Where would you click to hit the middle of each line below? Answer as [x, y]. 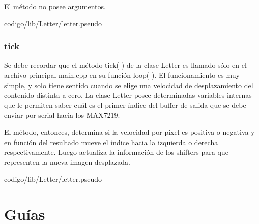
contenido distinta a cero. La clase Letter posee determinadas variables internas [128, 95]
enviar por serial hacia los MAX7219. [62, 115]
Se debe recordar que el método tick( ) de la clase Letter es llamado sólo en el [125, 65]
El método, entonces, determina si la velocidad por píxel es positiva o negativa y [129, 132]
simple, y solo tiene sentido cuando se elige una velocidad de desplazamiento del [129, 85]
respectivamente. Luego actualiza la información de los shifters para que [116, 152]
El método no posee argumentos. [55, 6]
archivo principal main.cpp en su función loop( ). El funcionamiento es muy [122, 75]
